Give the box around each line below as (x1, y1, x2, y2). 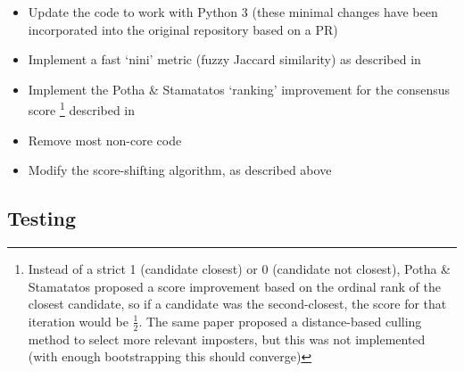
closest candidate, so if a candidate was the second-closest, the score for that (28, 294, 447, 313)
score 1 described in (28, 98, 136, 120)
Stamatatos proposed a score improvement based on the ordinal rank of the (28, 277, 441, 295)
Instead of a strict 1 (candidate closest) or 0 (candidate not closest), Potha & (28, 260, 451, 278)
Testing (7, 204, 76, 232)
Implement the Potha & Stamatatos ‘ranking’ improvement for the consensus (28, 79, 451, 98)
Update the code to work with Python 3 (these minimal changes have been (28, 3, 438, 21)
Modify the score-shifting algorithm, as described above (28, 161, 332, 179)
